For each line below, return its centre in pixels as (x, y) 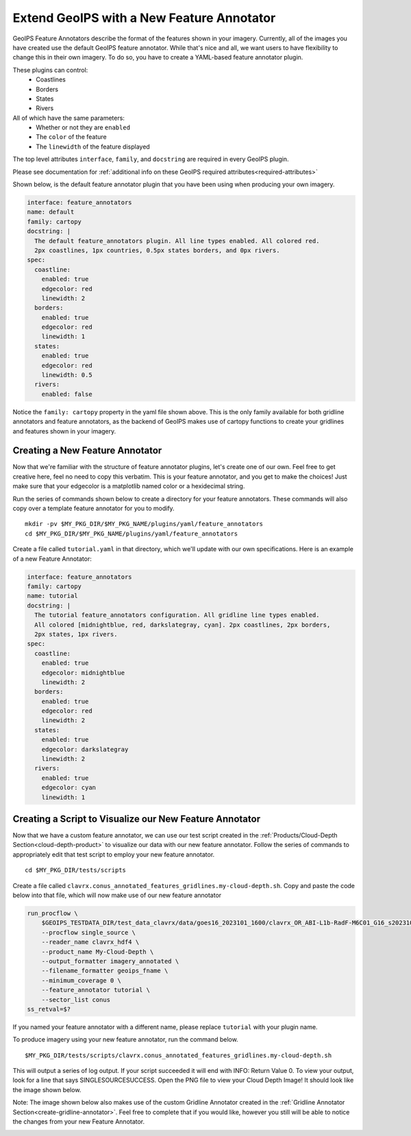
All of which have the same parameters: (68, 118)
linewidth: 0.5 (67, 375)
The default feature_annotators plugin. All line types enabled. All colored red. (177, 241)
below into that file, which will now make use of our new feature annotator (117, 895)
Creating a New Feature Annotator (87, 451)
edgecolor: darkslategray (85, 749)
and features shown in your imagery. (64, 431)
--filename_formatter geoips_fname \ (105, 971)
